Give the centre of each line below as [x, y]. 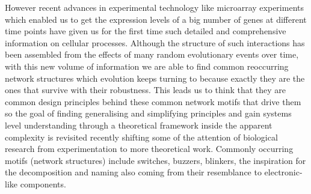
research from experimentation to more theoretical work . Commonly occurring [149, 149]
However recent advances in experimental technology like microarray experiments [154, 7]
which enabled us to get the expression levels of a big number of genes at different [156, 19]
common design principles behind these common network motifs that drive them [153, 101]
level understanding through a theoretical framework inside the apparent [139, 125]
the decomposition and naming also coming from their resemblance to [133, 172]
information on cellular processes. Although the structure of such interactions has [155, 42]
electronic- [283, 172]
